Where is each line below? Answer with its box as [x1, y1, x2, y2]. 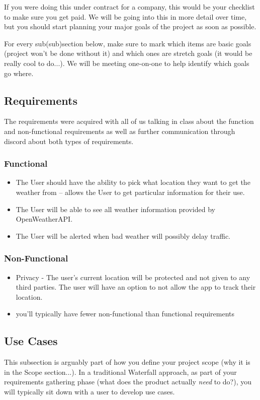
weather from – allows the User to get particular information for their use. [16, 186, 245, 197]
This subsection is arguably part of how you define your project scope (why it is [4, 357, 250, 367]
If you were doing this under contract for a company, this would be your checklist [4, 2, 255, 12]
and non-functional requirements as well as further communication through [4, 125, 235, 136]
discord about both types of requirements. [4, 136, 134, 146]
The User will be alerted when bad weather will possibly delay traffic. [16, 230, 230, 241]
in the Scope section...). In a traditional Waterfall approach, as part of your [4, 366, 237, 377]
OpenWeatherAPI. [16, 214, 73, 224]
